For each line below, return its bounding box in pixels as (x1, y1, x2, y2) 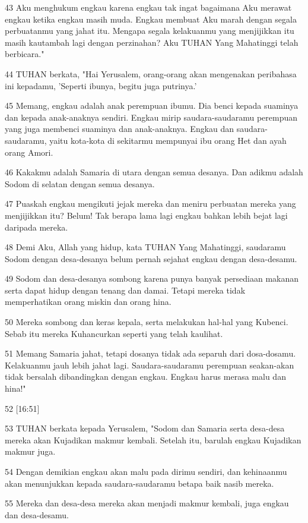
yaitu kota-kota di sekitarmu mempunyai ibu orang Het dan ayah (49, 134, 287, 146)
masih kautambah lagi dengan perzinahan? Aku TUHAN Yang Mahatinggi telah (5, 36, 299, 48)
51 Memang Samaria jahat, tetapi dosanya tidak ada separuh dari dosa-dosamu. (5, 347, 296, 360)
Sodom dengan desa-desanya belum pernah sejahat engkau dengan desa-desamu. (5, 252, 297, 264)
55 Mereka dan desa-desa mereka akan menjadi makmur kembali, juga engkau (5, 497, 289, 509)
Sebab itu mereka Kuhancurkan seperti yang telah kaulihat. (5, 327, 223, 339)
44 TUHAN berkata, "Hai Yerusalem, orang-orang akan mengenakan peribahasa (5, 67, 297, 80)
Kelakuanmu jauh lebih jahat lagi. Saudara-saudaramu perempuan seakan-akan (5, 358, 294, 371)
